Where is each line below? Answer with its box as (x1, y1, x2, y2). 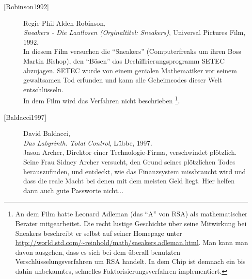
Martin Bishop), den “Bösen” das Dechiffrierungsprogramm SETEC (23, 55, 225, 66)
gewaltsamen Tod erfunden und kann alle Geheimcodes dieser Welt (23, 75, 222, 85)
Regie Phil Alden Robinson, (23, 17, 106, 28)
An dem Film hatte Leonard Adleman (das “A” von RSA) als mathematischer (15, 209, 248, 219)
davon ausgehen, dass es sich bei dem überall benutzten (15, 246, 181, 257)
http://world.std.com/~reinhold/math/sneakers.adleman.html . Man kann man (15, 237, 248, 247)
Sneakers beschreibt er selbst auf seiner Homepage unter (15, 228, 182, 238)
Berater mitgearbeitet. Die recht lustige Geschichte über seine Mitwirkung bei (15, 218, 247, 228)
